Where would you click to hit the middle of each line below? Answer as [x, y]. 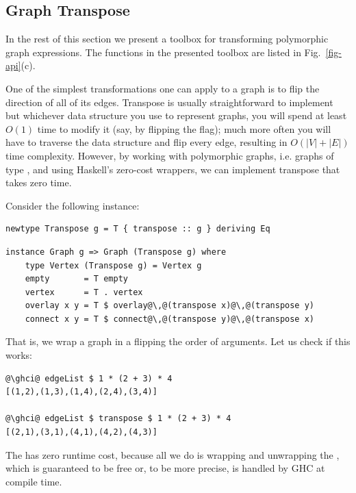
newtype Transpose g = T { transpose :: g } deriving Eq [138, 229]
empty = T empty [76, 279]
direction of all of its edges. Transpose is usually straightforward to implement [169, 102]
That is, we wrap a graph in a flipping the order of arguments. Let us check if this [178, 341]
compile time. [34, 481]
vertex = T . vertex [84, 292]
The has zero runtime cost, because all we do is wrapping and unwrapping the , [173, 454]
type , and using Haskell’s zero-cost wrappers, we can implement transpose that [173, 169]
